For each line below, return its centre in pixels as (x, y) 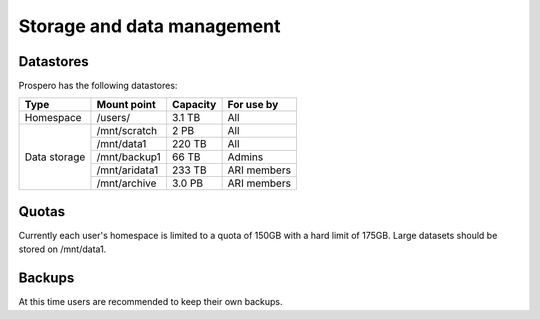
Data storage (55, 157)
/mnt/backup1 (129, 157)
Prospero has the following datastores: (98, 86)
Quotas (42, 211)
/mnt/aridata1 (127, 170)
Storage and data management (149, 26)
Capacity (194, 105)
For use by (253, 105)
